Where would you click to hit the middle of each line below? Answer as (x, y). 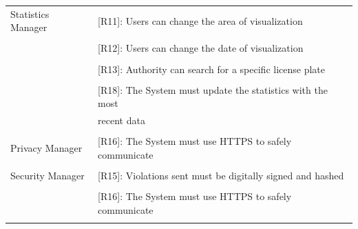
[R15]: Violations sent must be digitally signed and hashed (221, 175)
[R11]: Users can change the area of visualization (200, 20)
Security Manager (48, 175)
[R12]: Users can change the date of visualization (201, 48)
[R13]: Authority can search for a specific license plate (212, 69)
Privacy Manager (46, 147)
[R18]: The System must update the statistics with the (213, 89)
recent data (122, 120)
